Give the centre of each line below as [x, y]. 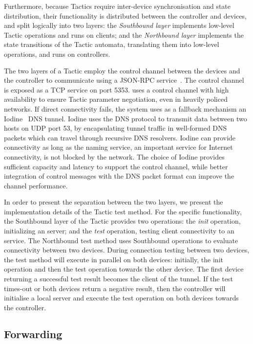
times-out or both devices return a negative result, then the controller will [115, 288]
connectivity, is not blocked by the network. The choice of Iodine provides [114, 156]
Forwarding [33, 333]
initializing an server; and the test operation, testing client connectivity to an [119, 231]
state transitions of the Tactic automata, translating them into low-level [112, 44]
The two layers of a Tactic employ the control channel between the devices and [122, 70]
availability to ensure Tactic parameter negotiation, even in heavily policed [116, 99]
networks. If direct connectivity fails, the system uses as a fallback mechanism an [125, 108]
